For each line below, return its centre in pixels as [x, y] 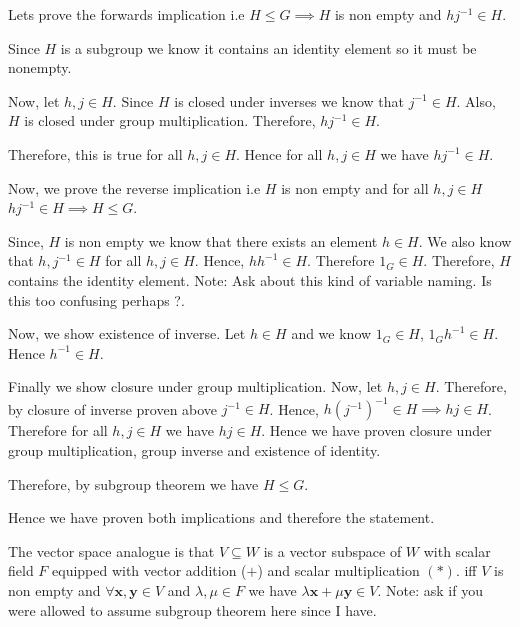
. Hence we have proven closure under [376, 430]
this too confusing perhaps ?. [96, 299]
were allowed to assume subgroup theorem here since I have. [192, 609]
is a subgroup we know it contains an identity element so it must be [268, 47]
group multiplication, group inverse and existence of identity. [194, 450]
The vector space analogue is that [111, 550]
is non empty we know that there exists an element [221, 240]
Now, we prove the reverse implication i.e [134, 187]
